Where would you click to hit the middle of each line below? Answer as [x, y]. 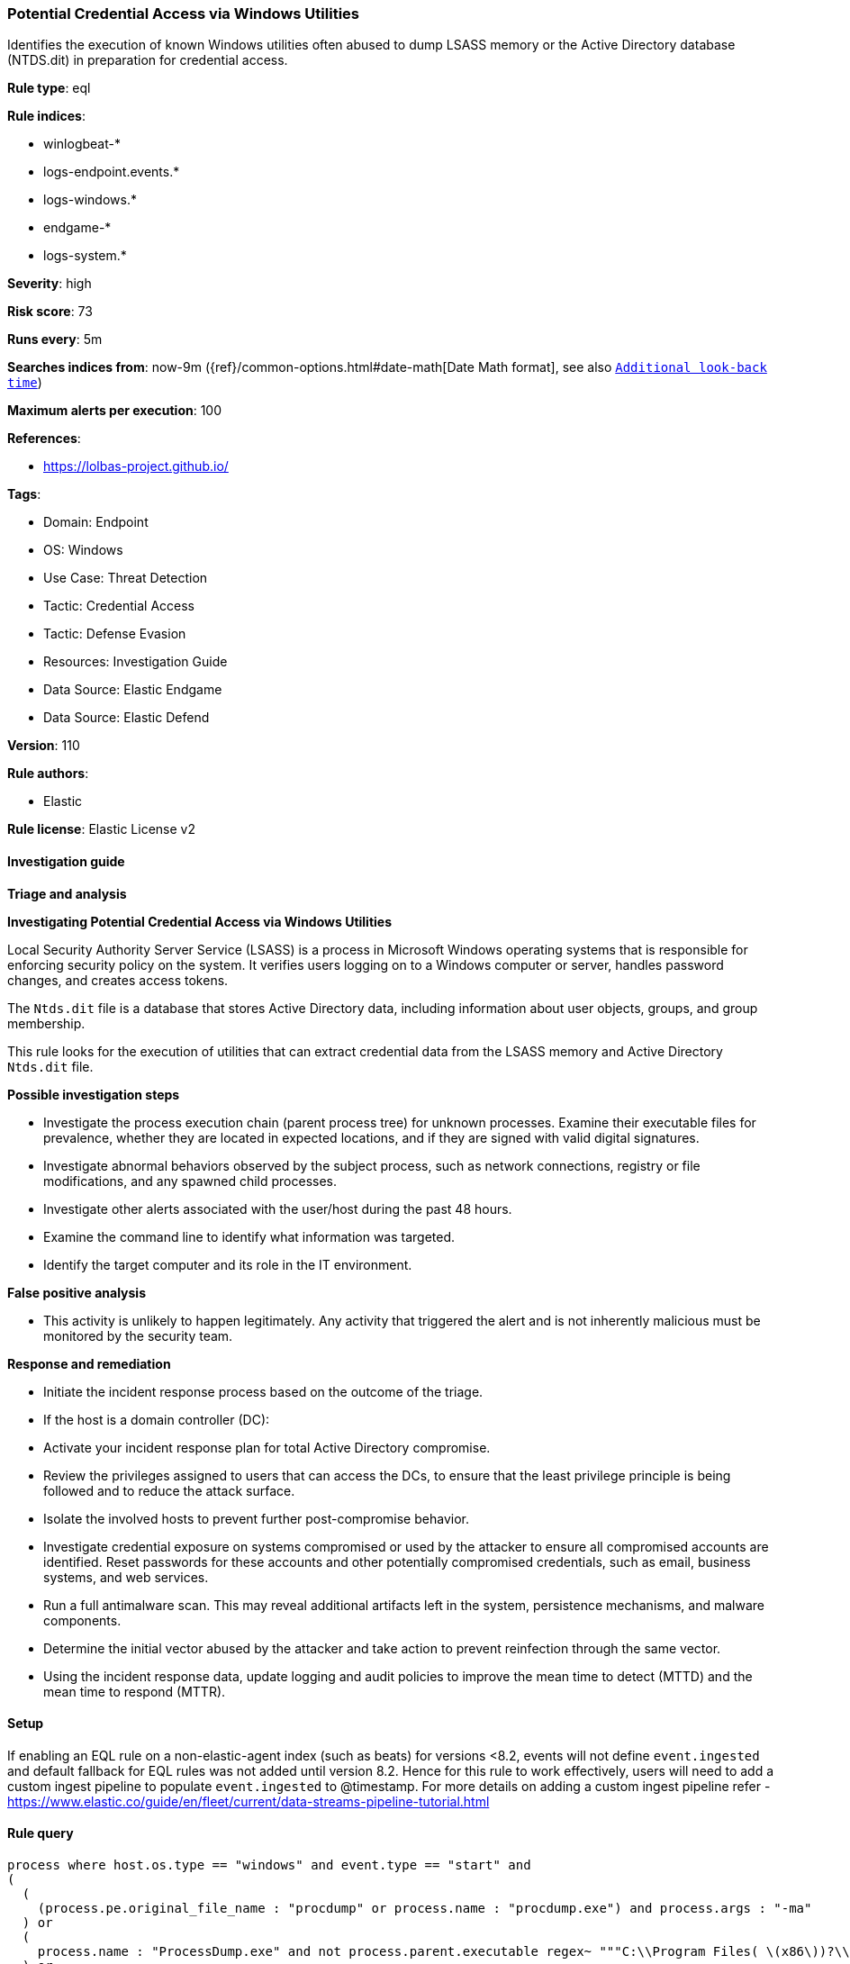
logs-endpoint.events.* [112, 172]
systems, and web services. [126, 1577]
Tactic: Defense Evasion [115, 634]
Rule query [41, 1833]
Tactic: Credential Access [119, 606]
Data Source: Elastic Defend [127, 718]
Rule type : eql [49, 88]
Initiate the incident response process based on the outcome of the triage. [263, 1391]
